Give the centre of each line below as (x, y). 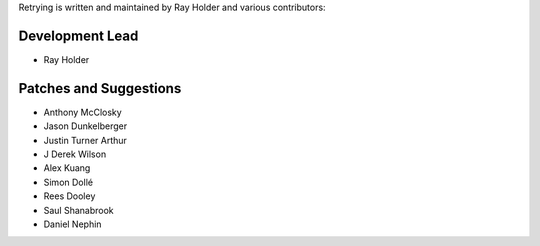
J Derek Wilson (75, 154)
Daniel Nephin (72, 224)
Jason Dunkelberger (85, 126)
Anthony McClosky (82, 112)
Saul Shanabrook (78, 210)
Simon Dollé (68, 182)
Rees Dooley (69, 196)
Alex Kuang (67, 168)
